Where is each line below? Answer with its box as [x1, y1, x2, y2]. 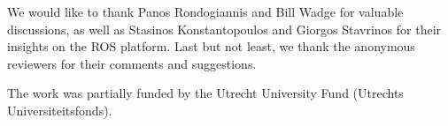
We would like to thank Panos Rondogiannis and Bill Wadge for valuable [7, 3, 404, 20]
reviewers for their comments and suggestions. [7, 54, 257, 72]
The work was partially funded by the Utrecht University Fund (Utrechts [7, 84, 404, 102]
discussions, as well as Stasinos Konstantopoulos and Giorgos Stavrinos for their [7, 19, 442, 38]
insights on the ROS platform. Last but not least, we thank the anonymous [7, 37, 415, 56]
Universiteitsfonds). [7, 100, 112, 119]
